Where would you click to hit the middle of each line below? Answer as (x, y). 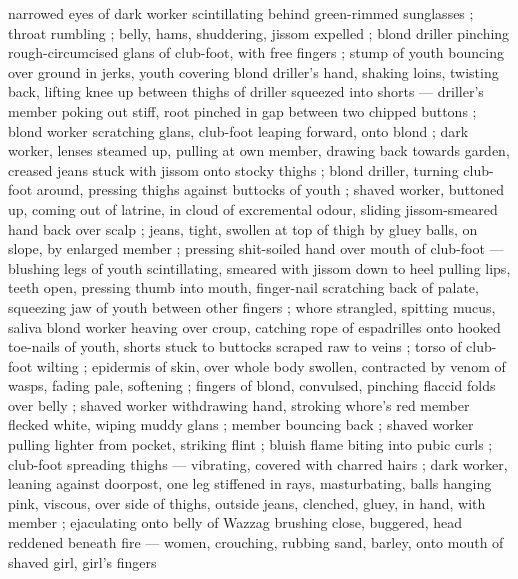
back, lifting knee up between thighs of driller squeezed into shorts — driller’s (246, 91)
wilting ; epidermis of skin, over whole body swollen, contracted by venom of (271, 365)
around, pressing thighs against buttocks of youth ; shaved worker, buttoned (270, 189)
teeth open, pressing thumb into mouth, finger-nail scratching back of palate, (243, 287)
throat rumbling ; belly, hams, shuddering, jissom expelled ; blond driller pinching (259, 32)
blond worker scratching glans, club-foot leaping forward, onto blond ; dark (238, 130)
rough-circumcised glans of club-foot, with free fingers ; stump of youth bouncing (256, 52)
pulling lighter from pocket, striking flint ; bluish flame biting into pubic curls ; (250, 444)
